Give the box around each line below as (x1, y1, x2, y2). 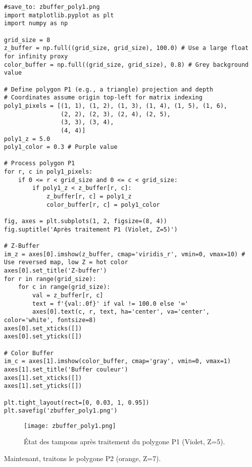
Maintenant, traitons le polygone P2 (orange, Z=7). (4, 453, 161, 464)
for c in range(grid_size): (18, 283, 110, 291)
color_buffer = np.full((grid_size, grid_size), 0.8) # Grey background (4, 61, 249, 68)
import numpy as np (4, 20, 68, 27)
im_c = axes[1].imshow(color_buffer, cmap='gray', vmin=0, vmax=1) (4, 358, 231, 365)
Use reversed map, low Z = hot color (4, 259, 128, 266)
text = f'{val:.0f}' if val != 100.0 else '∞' (32, 300, 189, 307)
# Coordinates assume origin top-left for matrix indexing (4, 94, 202, 101)
